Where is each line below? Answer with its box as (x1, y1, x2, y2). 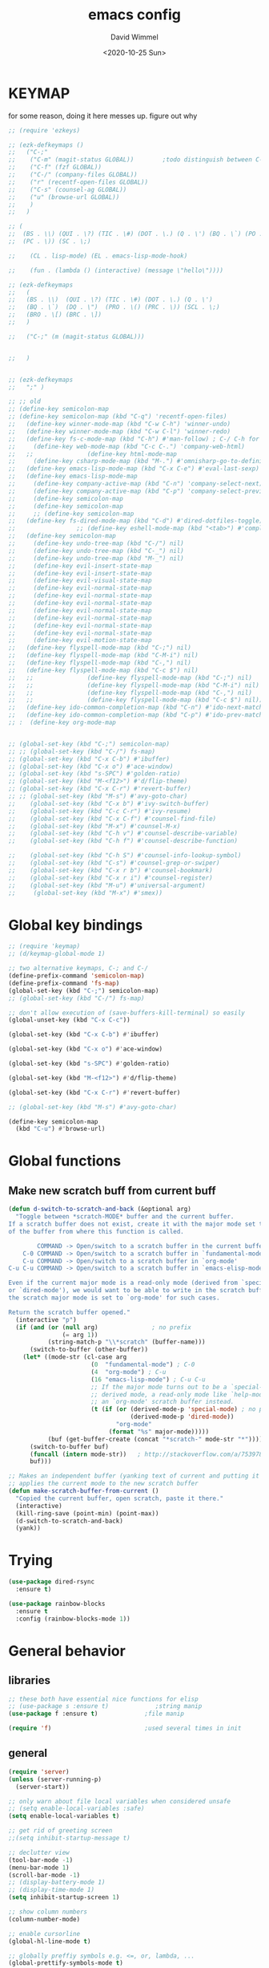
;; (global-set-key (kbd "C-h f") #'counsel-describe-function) (8, 837, 239, 845)
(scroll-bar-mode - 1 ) (8, 1871, 81, 1879)
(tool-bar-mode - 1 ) (8, 1856, 74, 1864)
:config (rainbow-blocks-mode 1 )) (15, 1615, 130, 1623)
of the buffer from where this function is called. (8, 1227, 184, 1235)
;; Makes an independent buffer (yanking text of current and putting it (8, 1472, 260, 1480)
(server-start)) (15, 1783, 70, 1791)
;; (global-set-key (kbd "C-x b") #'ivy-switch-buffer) (8, 799, 210, 807)
